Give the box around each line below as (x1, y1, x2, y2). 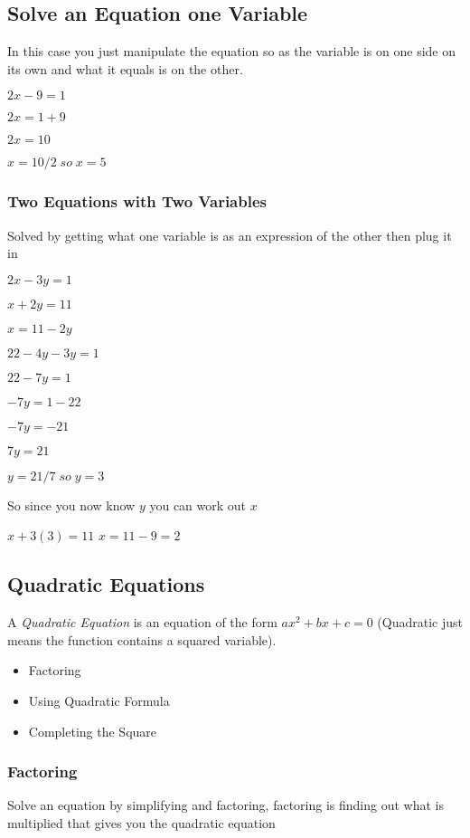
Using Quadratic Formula (28, 690, 170, 709)
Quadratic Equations (7, 570, 205, 598)
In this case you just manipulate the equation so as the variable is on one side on (7, 42, 456, 61)
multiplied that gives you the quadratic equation (7, 813, 276, 832)
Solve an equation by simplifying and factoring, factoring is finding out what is (7, 795, 444, 814)
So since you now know (7, 495, 136, 514)
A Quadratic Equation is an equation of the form (7, 613, 277, 632)
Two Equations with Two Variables (7, 190, 267, 213)
